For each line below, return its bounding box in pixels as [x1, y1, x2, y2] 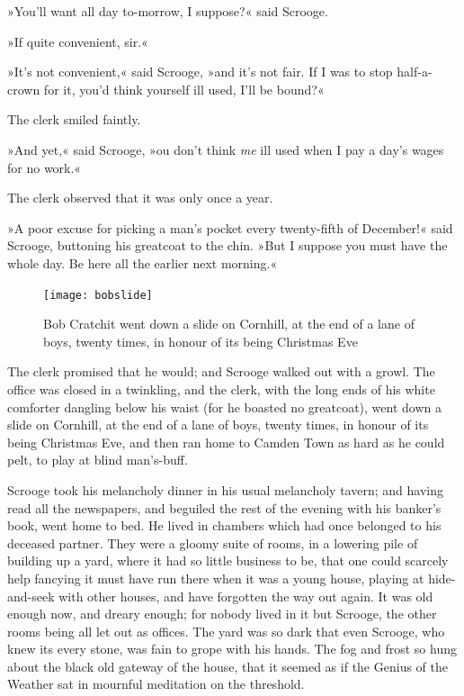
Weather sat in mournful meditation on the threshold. [7, 674, 305, 693]
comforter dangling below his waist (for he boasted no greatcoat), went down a [7, 397, 442, 416]
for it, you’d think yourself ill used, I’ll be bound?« [43, 79, 325, 98]
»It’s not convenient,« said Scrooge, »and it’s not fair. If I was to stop [7, 62, 393, 81]
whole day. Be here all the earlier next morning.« [7, 253, 278, 272]
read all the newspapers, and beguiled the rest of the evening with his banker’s [7, 498, 442, 517]
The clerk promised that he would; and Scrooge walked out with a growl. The [7, 362, 435, 381]
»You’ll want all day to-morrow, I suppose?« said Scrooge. [7, 2, 328, 20]
